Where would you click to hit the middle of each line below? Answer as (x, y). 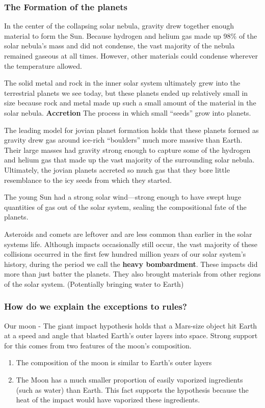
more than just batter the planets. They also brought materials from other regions (132, 274)
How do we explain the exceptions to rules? (96, 306)
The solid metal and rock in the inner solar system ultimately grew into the (122, 83)
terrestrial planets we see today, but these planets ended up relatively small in (126, 92)
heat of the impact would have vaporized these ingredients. (108, 400)
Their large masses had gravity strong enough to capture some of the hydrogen (127, 149)
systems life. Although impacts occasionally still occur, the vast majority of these (131, 244)
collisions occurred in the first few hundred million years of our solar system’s (125, 254)
